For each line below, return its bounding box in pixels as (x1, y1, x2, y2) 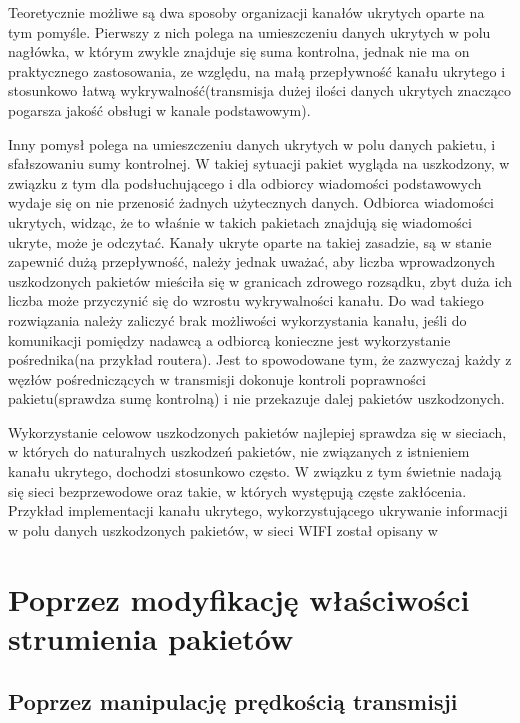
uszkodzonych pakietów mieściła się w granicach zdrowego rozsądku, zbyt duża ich (8, 270, 513, 291)
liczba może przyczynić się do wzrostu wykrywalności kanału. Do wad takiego (8, 290, 484, 311)
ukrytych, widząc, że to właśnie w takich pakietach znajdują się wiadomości (8, 211, 472, 232)
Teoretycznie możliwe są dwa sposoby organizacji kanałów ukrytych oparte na (8, 2, 485, 22)
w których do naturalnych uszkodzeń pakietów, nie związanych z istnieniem (8, 441, 470, 462)
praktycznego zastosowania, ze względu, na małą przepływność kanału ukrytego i (8, 60, 506, 81)
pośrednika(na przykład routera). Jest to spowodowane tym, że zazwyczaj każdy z (8, 349, 512, 370)
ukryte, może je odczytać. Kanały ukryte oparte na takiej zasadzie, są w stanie (8, 231, 492, 252)
